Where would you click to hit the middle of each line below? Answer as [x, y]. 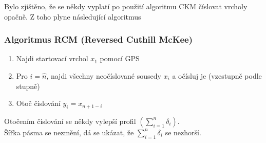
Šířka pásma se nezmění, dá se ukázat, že [69, 132]
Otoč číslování [38, 103]
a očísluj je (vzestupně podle [217, 76]
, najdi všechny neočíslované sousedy [104, 76]
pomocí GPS [120, 58]
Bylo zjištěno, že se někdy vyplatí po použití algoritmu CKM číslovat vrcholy [126, 6]
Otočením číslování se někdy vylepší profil [70, 121]
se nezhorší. [183, 132]
